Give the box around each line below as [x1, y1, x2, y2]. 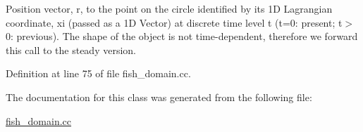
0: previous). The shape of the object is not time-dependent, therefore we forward [6, 29, 358, 44]
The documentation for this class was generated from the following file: [6, 89, 312, 104]
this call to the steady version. [6, 42, 136, 57]
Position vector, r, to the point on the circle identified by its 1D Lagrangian [6, 1, 333, 15]
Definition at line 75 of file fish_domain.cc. [6, 66, 191, 81]
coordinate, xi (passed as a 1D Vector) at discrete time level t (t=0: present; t [6, 15, 343, 29]
